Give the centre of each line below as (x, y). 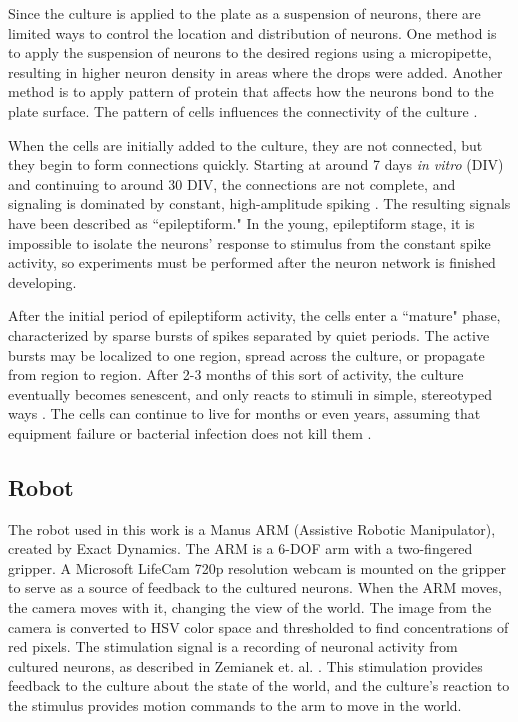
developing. (42, 281)
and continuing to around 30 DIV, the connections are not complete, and (232, 183)
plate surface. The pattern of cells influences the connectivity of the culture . (243, 110)
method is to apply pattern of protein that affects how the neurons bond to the (251, 91)
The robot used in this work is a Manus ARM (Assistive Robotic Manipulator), (252, 528)
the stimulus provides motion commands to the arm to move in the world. (235, 705)
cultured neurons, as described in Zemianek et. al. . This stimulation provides (245, 665)
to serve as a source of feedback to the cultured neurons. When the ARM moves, (255, 587)
